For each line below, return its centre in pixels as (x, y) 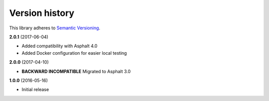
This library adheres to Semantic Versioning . (55, 28)
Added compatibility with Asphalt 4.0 (60, 46)
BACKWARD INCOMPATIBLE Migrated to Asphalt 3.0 (76, 71)
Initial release (35, 90)
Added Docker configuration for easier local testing (74, 53)
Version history (42, 13)
